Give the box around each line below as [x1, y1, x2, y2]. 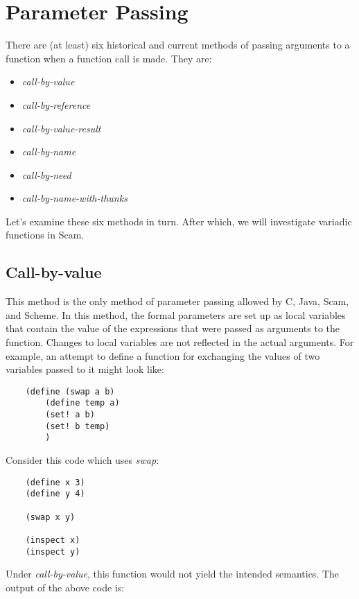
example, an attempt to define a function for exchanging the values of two [6, 348, 320, 363]
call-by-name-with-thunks [21, 191, 128, 205]
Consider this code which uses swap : [6, 453, 159, 467]
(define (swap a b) [25, 386, 115, 397]
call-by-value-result [21, 121, 101, 135]
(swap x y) [25, 512, 76, 522]
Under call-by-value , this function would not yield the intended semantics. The [6, 566, 340, 581]
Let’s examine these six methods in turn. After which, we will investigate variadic [6, 214, 352, 228]
